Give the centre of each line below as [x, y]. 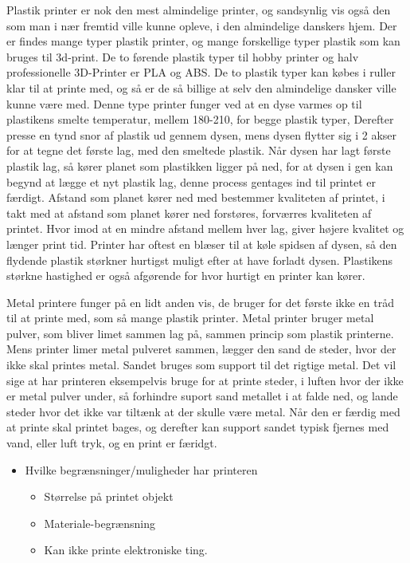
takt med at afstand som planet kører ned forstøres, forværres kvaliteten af [189, 213]
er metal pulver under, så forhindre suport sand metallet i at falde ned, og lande [202, 396]
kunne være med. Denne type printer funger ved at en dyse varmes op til [184, 103]
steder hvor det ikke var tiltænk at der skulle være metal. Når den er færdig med [203, 411]
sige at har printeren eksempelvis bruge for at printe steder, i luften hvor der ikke [205, 380]
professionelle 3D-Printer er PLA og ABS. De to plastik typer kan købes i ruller [201, 72]
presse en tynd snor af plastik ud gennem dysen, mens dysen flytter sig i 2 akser [202, 134]
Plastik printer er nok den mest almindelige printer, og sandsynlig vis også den [199, 10]
